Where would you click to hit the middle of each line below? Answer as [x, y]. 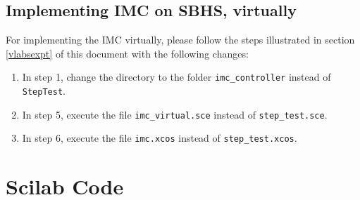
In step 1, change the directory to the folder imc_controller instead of [176, 77]
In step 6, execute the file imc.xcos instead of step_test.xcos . [160, 138]
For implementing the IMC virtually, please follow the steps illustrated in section [180, 40]
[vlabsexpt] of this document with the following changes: [127, 53]
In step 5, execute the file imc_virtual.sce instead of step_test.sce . [175, 114]
